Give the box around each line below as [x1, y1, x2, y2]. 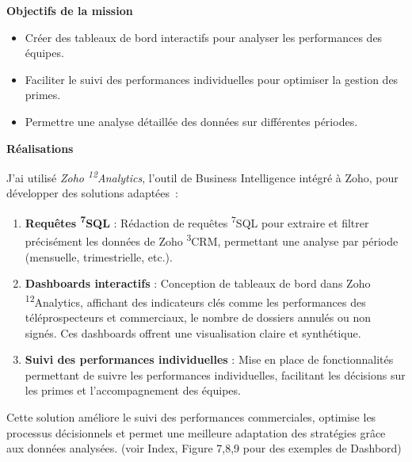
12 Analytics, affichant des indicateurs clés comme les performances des [25, 291, 366, 310]
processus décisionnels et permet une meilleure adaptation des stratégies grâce [6, 424, 386, 441]
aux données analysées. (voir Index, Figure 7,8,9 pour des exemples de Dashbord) [6, 440, 402, 456]
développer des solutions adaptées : [6, 185, 178, 201]
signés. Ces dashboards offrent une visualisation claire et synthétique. [25, 324, 361, 341]
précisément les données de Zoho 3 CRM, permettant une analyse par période [25, 231, 399, 249]
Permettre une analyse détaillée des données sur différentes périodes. [25, 113, 358, 129]
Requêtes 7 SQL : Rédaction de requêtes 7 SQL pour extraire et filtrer [25, 212, 369, 231]
